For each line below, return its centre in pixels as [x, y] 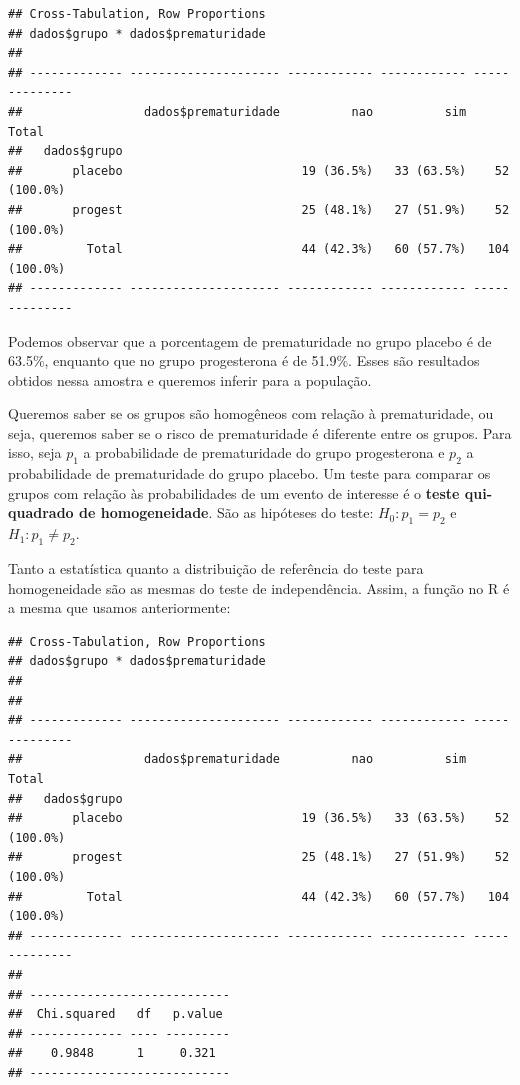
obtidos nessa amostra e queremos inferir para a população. [190, 379]
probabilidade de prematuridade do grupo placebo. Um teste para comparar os [249, 473]
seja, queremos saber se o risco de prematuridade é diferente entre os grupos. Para [260, 432]
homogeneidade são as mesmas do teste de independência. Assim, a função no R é [259, 587]
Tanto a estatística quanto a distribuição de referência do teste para [216, 568]
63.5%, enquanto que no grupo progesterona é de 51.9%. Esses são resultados [244, 360]
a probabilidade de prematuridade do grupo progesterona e [264, 452]
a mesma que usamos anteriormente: [119, 607]
